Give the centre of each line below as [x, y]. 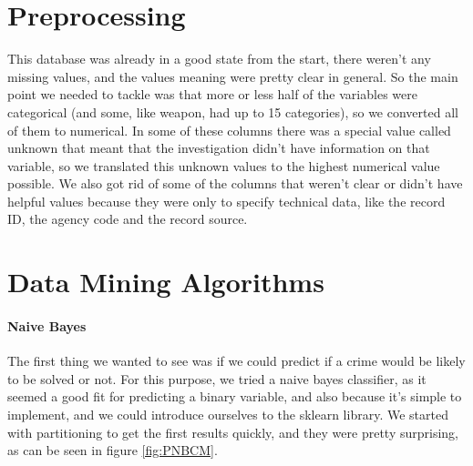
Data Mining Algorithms [166, 282]
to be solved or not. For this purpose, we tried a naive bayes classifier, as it [217, 378]
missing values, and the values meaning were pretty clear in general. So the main [233, 76]
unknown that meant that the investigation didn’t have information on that [219, 148]
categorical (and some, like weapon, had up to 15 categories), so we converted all [233, 111]
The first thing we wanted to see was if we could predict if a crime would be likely [236, 361]
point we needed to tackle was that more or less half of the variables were [212, 94]
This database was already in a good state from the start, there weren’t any [219, 59]
